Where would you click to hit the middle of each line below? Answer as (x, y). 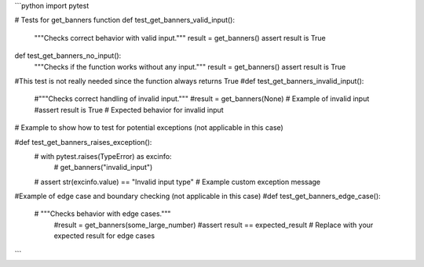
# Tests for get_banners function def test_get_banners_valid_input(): (125, 20)
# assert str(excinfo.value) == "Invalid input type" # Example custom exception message (177, 182)
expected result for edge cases (104, 236)
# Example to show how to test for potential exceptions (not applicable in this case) (149, 128)
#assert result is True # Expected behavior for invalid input (129, 110)
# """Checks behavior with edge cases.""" (103, 214)
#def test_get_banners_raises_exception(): (83, 142)
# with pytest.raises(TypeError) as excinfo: (103, 156)
